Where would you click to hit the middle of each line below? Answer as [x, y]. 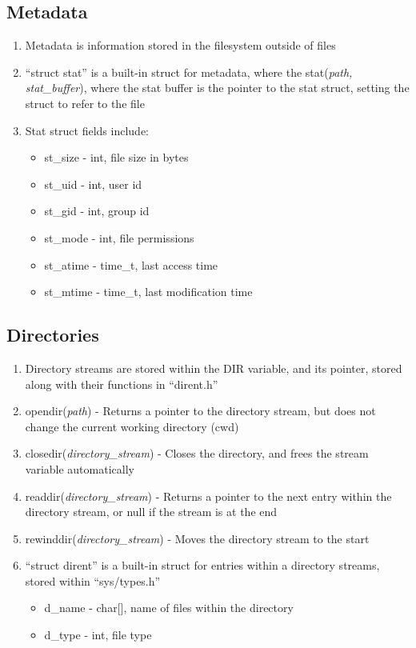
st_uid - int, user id [93, 184]
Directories [53, 335]
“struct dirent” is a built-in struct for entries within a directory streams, [202, 565]
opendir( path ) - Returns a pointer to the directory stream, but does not [200, 411]
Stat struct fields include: [87, 130]
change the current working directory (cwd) [132, 426]
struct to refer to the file [85, 103]
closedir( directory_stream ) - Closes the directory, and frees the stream [197, 453]
